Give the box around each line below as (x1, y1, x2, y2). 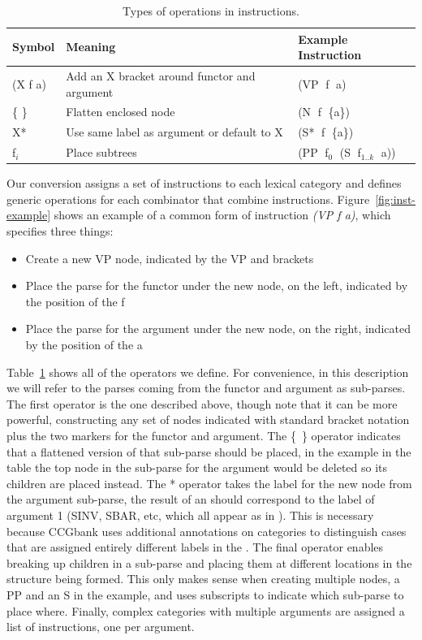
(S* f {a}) (298, 123, 354, 141)
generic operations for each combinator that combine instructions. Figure (6, 190, 370, 207)
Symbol (12, 38, 55, 55)
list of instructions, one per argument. (6, 618, 195, 635)
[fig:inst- (375, 190, 416, 207)
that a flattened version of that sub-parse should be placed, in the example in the (6, 443, 411, 460)
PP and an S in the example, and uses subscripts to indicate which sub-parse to (6, 586, 404, 603)
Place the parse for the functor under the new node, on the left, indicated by (25, 277, 408, 294)
